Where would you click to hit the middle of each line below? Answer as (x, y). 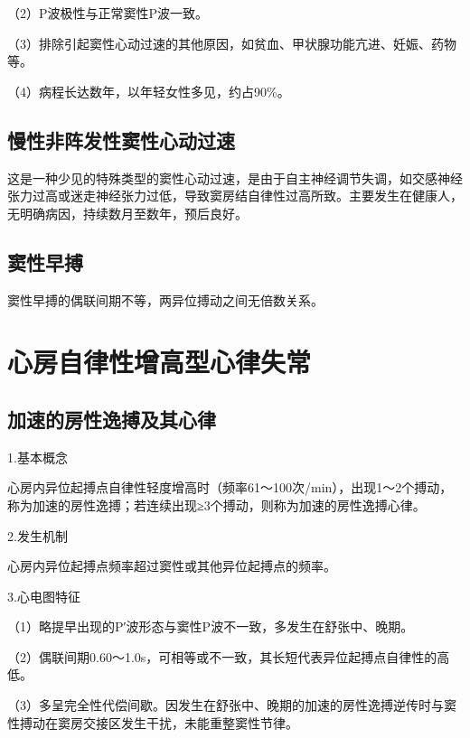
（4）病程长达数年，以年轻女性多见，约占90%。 (149, 91)
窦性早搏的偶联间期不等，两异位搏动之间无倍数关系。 (165, 299)
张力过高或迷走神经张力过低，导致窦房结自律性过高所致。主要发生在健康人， (235, 196)
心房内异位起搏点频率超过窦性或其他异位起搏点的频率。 (172, 566)
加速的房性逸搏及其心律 (112, 419)
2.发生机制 (38, 535)
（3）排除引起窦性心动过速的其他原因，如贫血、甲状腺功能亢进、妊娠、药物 (232, 43)
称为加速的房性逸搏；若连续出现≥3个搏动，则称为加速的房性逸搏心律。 (216, 504)
